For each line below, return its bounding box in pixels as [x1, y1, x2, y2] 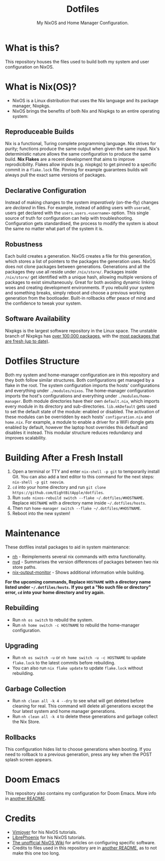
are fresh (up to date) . [5, 338, 50, 344]
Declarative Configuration [5, 186, 87, 195]
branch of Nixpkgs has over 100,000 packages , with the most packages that [5, 333, 160, 339]
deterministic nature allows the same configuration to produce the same [5, 151, 151, 157]
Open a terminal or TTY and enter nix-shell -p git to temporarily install [12, 468, 160, 474]
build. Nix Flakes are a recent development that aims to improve [5, 157, 135, 162]
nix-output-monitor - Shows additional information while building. [12, 569, 145, 575]
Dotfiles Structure [5, 355, 80, 367]
